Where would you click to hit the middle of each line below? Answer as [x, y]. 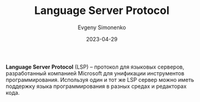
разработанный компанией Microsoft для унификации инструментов [95, 73]
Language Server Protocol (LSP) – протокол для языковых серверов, [95, 67]
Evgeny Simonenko [102, 27]
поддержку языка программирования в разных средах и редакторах [96, 86]
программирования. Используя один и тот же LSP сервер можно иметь [100, 80]
